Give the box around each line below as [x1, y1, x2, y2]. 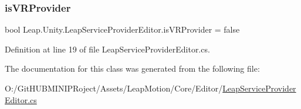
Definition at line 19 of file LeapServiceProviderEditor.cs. [5, 43, 210, 55]
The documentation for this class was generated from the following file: [5, 62, 260, 75]
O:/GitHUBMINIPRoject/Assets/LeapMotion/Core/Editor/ [5, 82, 223, 94]
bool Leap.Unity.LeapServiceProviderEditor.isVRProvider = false [5, 23, 240, 36]
